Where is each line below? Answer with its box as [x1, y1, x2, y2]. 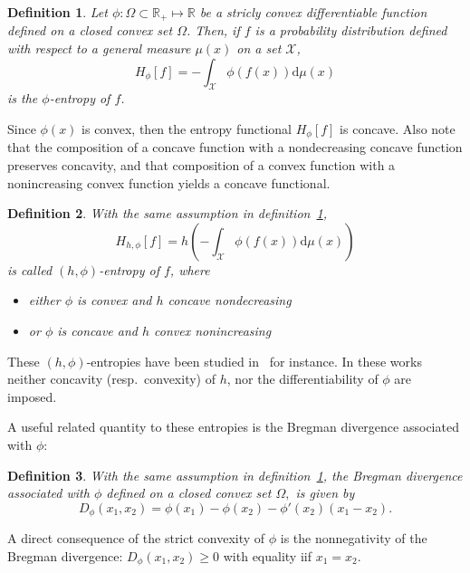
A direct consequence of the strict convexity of [7, 529, 265, 548]
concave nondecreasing [168, 291, 292, 310]
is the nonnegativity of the [280, 529, 427, 548]
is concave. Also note [340, 119, 456, 138]
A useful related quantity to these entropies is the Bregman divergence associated [7, 417, 459, 436]
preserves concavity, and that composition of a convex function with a [7, 156, 396, 175]
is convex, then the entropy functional [82, 119, 292, 138]
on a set [236, 39, 282, 58]
